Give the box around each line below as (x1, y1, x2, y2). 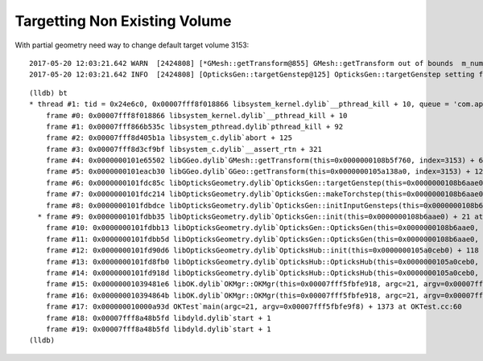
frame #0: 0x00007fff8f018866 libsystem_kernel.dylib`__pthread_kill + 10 (45, 111, 348, 120)
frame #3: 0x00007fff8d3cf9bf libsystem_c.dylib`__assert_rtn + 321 (45, 145, 322, 154)
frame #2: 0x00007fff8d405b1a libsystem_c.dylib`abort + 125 (45, 133, 293, 142)
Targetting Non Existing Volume (14, 12, 232, 30)
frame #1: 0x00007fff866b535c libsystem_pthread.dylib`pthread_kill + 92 (45, 121, 344, 131)
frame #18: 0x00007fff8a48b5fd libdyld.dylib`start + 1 (45, 314, 271, 322)
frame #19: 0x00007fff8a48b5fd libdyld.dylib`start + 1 (45, 324, 271, 334)
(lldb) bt (29, 88, 68, 97)
